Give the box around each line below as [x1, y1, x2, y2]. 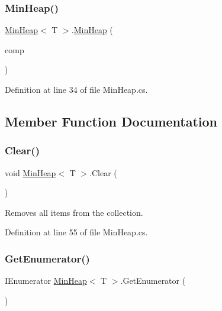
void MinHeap [5, 166, 56, 179]
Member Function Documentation [5, 112, 218, 130]
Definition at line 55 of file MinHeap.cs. [5, 226, 148, 238]
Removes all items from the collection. [5, 206, 143, 218]
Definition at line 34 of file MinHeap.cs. [5, 83, 148, 95]
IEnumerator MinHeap [5, 274, 87, 287]
